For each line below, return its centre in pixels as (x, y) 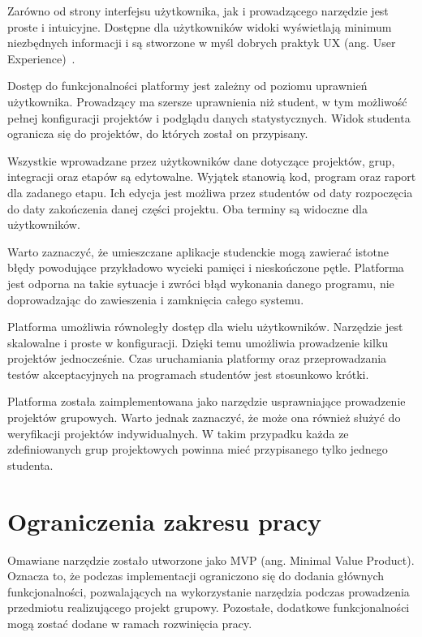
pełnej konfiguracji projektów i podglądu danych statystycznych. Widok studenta (209, 117)
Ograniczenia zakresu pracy (165, 521)
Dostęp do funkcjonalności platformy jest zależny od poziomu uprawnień (187, 86)
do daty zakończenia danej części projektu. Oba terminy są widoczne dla (187, 208)
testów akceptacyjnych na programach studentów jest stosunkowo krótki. (188, 374)
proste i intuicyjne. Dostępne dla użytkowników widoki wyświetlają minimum (200, 26)
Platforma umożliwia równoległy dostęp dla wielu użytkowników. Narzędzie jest (205, 327)
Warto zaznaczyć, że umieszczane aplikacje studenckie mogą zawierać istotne (198, 251)
